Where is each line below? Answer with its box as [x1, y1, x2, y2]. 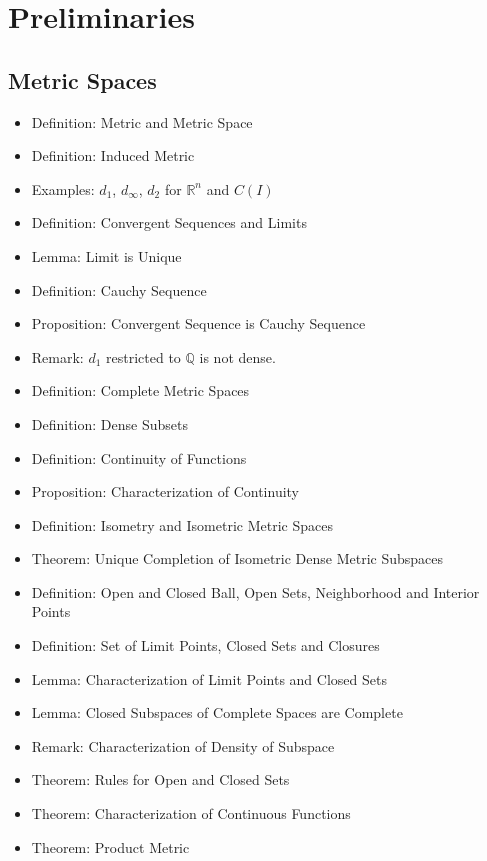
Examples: [31, 178, 95, 199]
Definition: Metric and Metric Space [31, 111, 253, 132]
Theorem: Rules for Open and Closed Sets [31, 769, 290, 790]
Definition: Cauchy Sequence [31, 279, 207, 300]
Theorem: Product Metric [31, 836, 190, 857]
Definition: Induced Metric [31, 145, 195, 166]
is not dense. [199, 346, 276, 367]
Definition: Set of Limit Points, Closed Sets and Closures [31, 635, 380, 656]
